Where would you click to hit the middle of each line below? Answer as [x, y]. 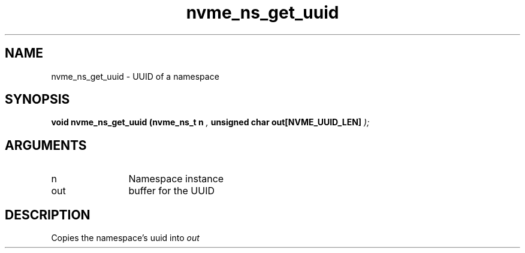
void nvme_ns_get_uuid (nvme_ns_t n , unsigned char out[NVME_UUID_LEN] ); [210, 122]
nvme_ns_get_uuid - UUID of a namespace [135, 76]
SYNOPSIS [37, 100]
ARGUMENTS [46, 145]
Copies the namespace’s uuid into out [125, 238]
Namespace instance [176, 179]
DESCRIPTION [48, 215]
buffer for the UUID [171, 191]
